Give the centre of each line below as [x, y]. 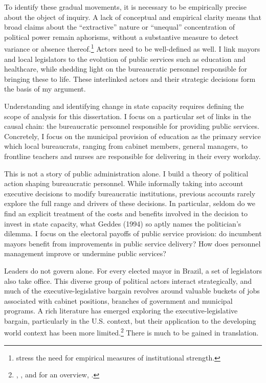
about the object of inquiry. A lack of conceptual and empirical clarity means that [133, 17]
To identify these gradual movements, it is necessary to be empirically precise [125, 7]
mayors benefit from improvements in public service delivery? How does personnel [132, 243]
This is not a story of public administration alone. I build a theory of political [126, 173]
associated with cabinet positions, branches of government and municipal [118, 300]
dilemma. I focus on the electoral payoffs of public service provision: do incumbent [133, 233]
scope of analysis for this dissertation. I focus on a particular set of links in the [128, 116]
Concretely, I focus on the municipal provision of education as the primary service [132, 136]
